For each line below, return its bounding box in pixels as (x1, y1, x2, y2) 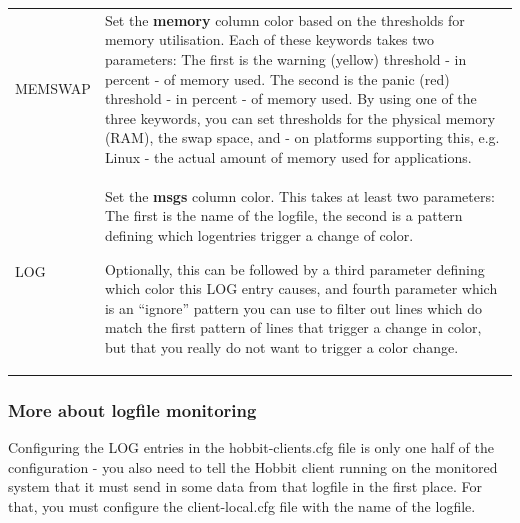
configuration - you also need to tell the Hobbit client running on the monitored (8, 456, 498, 477)
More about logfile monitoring (8, 397, 257, 422)
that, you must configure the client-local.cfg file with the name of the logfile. (8, 496, 476, 516)
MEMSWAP (15, 78, 91, 99)
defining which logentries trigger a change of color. (104, 224, 414, 245)
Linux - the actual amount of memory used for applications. (104, 146, 472, 167)
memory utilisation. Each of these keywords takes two (104, 29, 435, 50)
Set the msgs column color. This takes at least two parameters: (104, 185, 495, 206)
